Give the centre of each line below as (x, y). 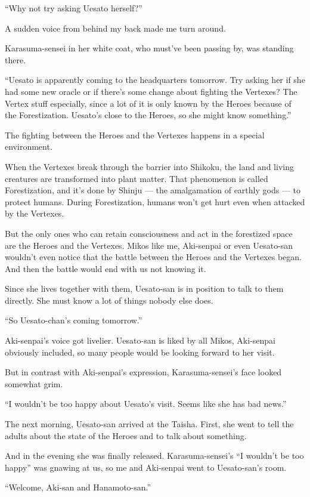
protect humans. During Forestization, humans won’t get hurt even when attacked (155, 201)
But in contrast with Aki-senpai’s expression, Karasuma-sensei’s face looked (143, 372)
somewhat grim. (34, 383)
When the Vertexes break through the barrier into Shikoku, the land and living (149, 166)
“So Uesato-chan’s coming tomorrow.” (74, 320)
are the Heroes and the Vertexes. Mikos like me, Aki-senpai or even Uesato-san (149, 245)
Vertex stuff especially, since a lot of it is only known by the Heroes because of (148, 103)
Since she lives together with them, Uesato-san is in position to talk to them (144, 288)
